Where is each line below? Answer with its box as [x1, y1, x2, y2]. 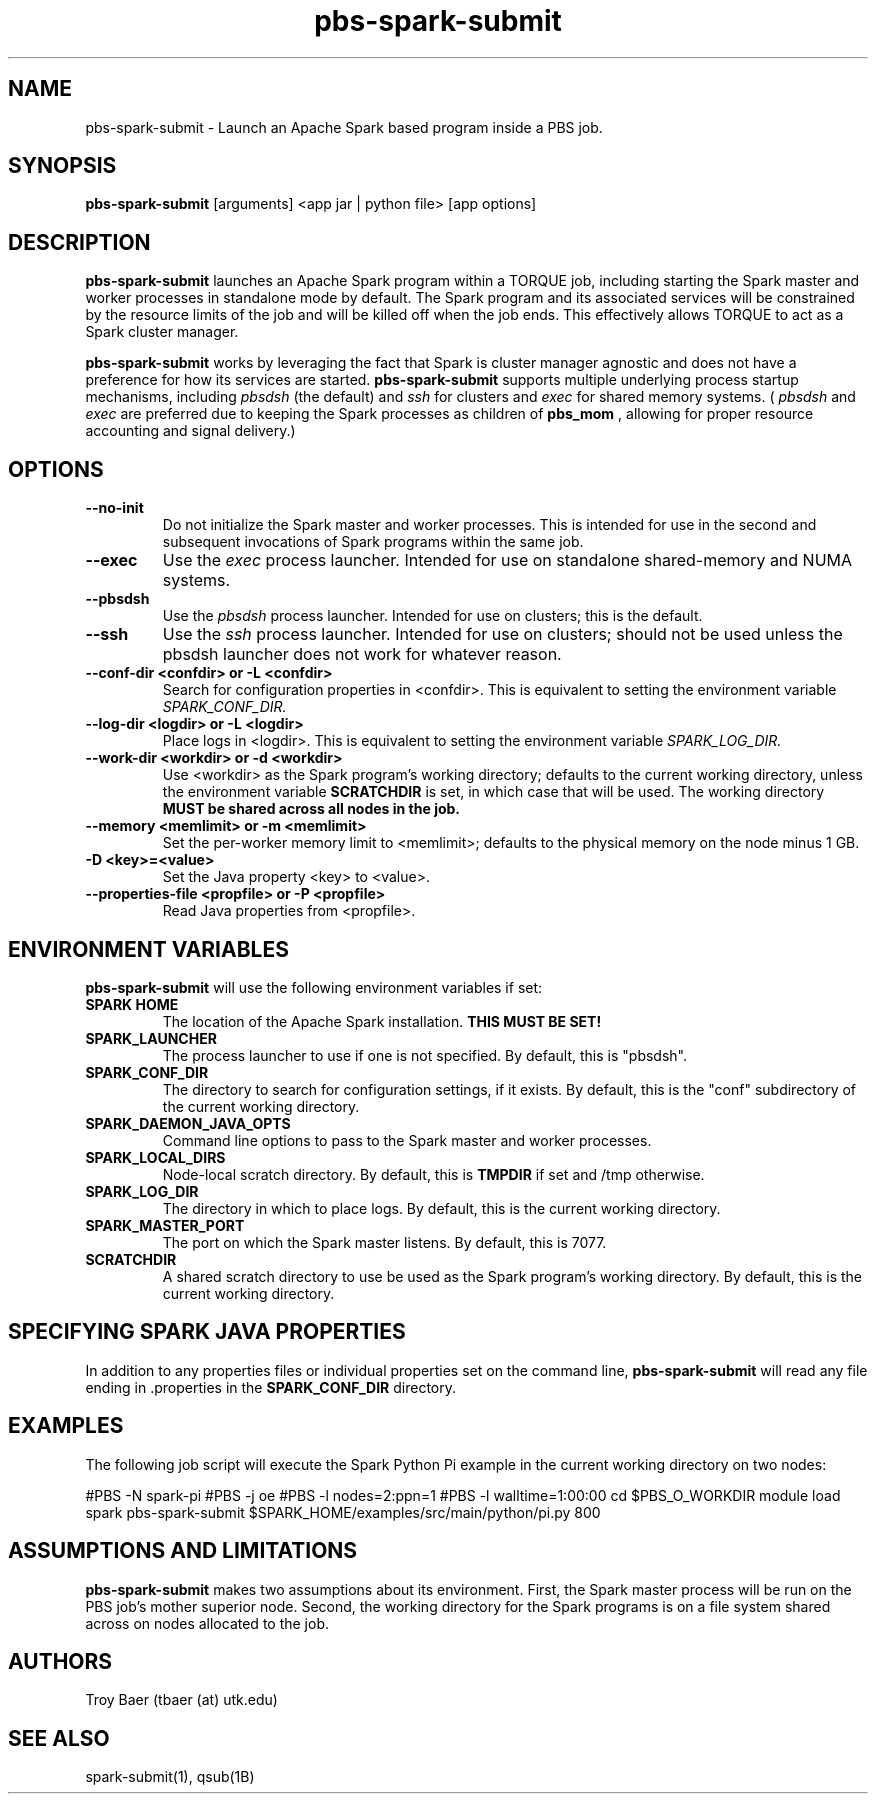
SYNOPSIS [8, 153, 117, 179]
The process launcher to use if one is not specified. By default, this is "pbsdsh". [162, 1046, 687, 1064]
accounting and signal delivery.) [85, 422, 296, 440]
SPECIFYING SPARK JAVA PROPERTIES [8, 1319, 406, 1345]
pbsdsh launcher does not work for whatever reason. [162, 644, 562, 665]
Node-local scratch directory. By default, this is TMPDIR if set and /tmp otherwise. [162, 1165, 705, 1183]
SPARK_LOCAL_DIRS [85, 1148, 226, 1166]
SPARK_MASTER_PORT [85, 1216, 245, 1234]
